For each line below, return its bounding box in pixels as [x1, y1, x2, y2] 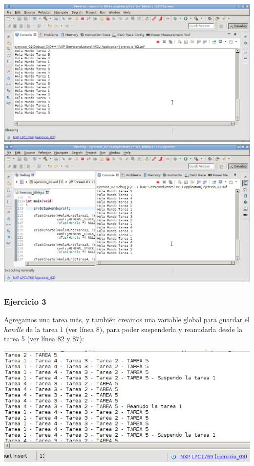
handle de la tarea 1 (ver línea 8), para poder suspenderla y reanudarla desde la [4, 324, 243, 334]
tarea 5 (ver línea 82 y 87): [4, 333, 84, 344]
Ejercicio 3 [4, 295, 46, 307]
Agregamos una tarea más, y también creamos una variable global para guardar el [4, 314, 250, 324]
